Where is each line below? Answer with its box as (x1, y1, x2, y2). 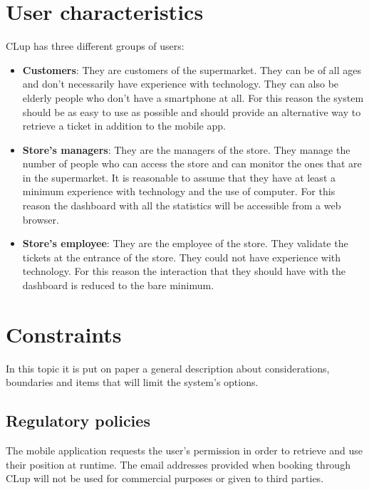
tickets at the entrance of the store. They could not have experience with (22, 249, 341, 264)
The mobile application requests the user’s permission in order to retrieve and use (6, 443, 363, 458)
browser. (22, 212, 59, 226)
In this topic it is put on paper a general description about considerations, (6, 360, 330, 375)
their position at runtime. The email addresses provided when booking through (6, 457, 350, 471)
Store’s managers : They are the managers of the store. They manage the (22, 142, 350, 157)
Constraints (6, 319, 122, 348)
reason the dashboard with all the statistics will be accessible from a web (22, 198, 341, 213)
